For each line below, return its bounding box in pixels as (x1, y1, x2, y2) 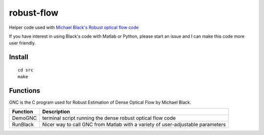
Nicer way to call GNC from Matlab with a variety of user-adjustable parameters (42, 121, 226, 128)
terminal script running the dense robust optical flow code (42, 115, 176, 122)
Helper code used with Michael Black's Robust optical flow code (9, 24, 139, 30)
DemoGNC (12, 115, 37, 122)
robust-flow (9, 7, 59, 18)
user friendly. (9, 40, 36, 46)
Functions (9, 86, 41, 95)
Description (42, 108, 70, 115)
